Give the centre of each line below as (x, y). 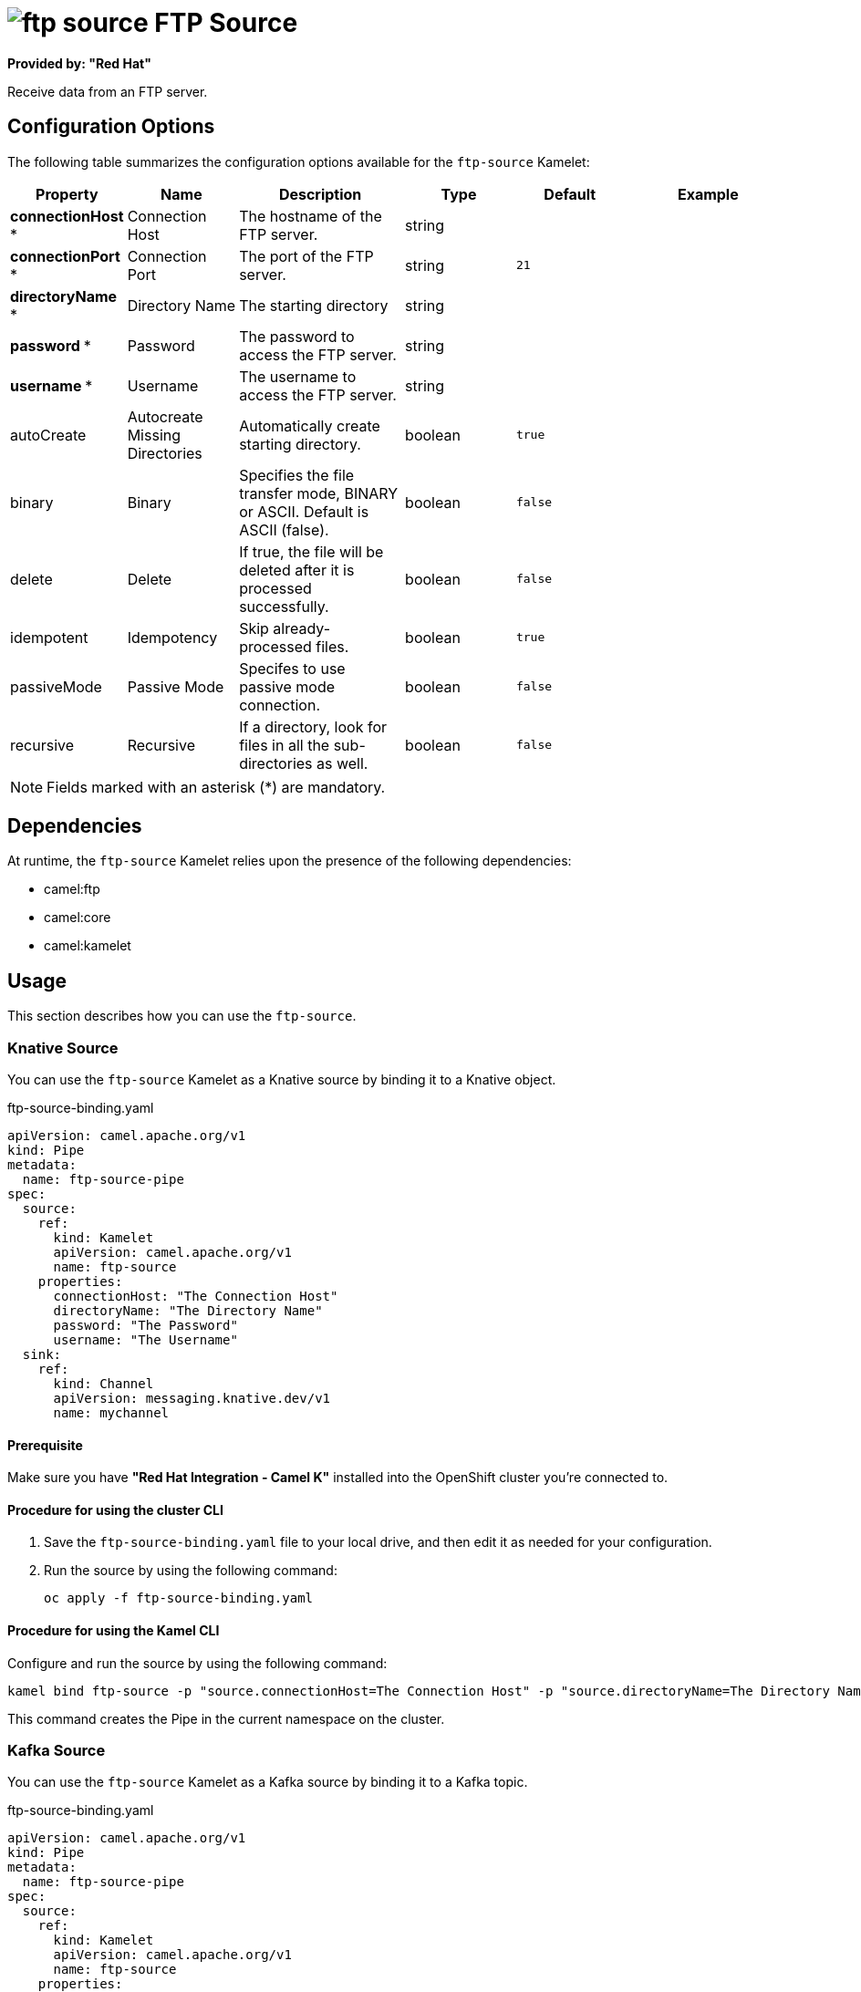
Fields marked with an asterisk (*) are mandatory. (216, 787)
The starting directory (314, 305)
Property (67, 194)
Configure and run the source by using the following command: (197, 1663)
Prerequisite (45, 1445)
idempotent (49, 637)
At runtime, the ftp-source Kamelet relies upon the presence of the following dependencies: (290, 861)
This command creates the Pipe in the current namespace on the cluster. (226, 1718)
